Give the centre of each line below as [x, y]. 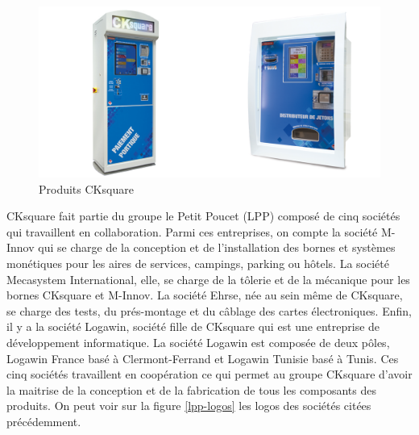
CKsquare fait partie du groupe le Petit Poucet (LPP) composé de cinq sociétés [203, 216]
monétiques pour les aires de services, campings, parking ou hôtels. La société [198, 263]
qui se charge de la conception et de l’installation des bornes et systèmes [217, 247]
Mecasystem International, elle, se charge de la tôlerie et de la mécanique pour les [208, 279]
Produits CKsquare [86, 188]
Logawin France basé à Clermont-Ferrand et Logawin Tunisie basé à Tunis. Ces [203, 358]
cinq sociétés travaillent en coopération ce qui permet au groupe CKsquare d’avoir [209, 374]
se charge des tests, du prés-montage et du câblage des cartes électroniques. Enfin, [209, 310]
